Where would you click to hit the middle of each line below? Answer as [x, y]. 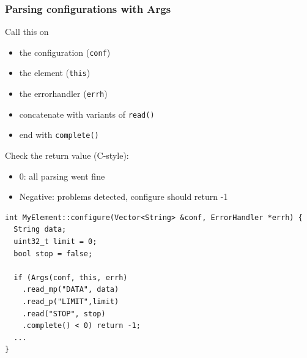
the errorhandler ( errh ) [63, 93]
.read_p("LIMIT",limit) [71, 302]
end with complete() [59, 135]
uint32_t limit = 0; [55, 242]
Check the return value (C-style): [67, 155]
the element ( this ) [55, 73]
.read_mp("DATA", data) [71, 290]
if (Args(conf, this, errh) [71, 277]
